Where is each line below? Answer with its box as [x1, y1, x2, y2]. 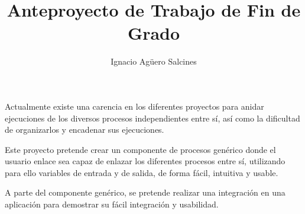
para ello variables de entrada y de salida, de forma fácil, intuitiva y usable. [5, 166, 278, 178]
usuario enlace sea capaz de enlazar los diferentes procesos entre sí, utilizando [5, 155, 285, 167]
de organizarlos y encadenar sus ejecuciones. [5, 123, 164, 136]
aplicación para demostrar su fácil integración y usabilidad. [5, 198, 219, 210]
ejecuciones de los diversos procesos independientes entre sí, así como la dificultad [5, 111, 300, 124]
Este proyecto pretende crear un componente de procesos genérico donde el [5, 143, 276, 155]
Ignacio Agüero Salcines [111, 55, 197, 68]
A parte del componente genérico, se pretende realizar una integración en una [5, 186, 285, 199]
